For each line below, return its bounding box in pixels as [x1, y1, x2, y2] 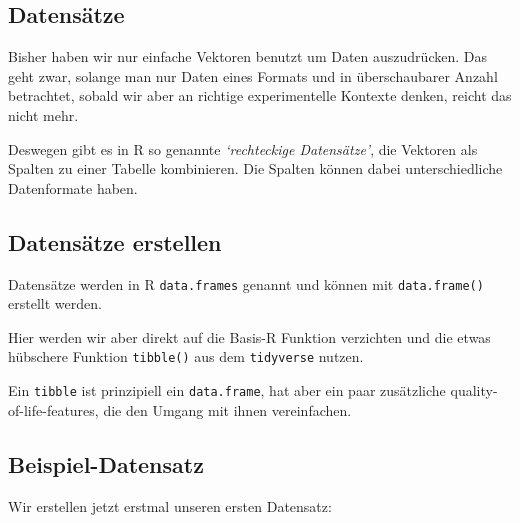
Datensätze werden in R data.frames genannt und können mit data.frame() [8, 273, 484, 294]
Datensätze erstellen [8, 226, 222, 257]
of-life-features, [8, 399, 99, 420]
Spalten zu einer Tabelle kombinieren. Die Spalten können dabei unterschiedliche [8, 158, 503, 179]
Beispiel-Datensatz [8, 448, 204, 479]
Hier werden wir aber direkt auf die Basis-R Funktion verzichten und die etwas [8, 326, 491, 347]
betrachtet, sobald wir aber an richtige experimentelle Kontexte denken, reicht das [8, 85, 512, 106]
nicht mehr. [8, 104, 79, 125]
